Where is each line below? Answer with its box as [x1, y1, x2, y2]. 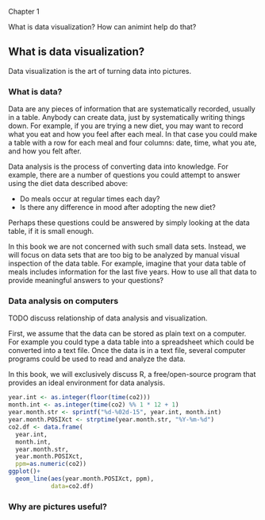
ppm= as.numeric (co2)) [15, 460, 87, 468]
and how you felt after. [8, 146, 82, 156]
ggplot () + [8, 468, 41, 475]
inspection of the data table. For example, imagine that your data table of [8, 258, 246, 269]
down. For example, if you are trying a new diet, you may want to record [8, 121, 244, 130]
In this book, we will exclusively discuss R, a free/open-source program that [8, 370, 256, 379]
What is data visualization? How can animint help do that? [8, 22, 197, 31]
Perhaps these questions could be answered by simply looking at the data [8, 218, 250, 227]
